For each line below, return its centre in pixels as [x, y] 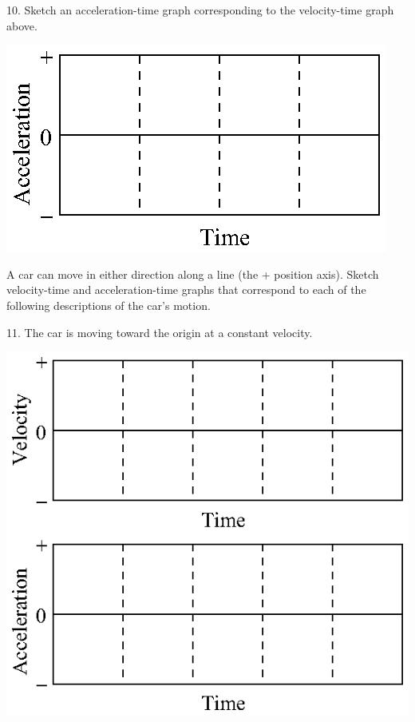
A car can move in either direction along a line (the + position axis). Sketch [193, 274]
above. [22, 25]
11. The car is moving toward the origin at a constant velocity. [160, 332]
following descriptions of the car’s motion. [109, 305]
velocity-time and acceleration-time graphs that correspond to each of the [186, 290]
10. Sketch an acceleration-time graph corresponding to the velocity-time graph [200, 10]
